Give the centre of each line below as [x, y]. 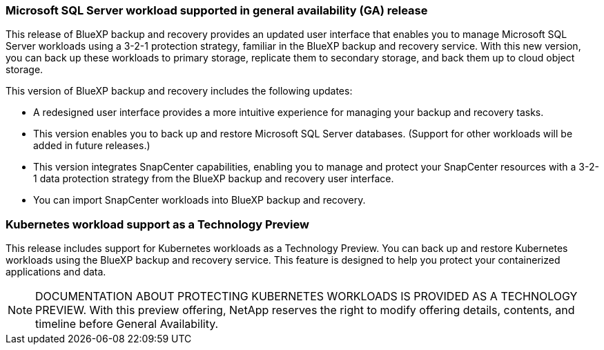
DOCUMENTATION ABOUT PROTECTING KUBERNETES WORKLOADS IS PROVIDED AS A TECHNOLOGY [306, 296]
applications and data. [56, 272]
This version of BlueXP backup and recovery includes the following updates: [179, 91]
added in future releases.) [92, 146]
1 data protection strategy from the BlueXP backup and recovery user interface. [214, 179]
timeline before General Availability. [127, 324]
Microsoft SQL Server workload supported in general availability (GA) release [217, 10]
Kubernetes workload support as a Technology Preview [157, 224]
